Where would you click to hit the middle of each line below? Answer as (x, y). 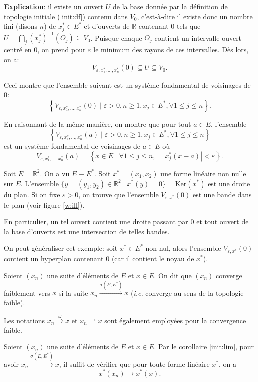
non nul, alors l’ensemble (183, 248)
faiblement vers (27, 293)
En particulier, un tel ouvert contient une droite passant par (96, 222)
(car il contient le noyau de (153, 259)
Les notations (25, 320)
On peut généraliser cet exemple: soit (61, 248)
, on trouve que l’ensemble (119, 194)
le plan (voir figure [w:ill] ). (44, 205)
